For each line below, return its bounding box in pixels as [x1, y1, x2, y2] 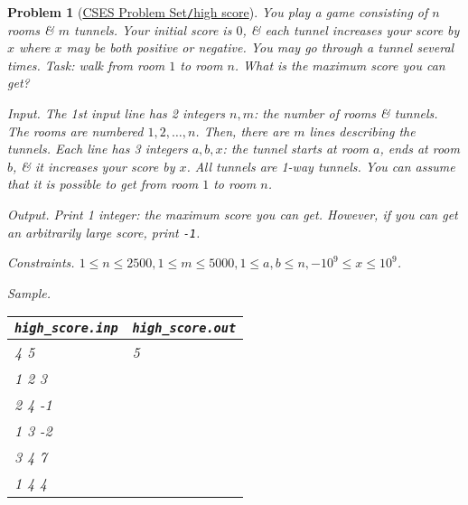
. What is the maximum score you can [234, 55, 445, 74]
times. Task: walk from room [7, 55, 165, 74]
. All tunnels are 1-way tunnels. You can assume [186, 156, 455, 175]
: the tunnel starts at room [222, 139, 369, 158]
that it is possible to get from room [7, 174, 199, 193]
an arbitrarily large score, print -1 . [7, 222, 201, 241]
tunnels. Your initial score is [74, 20, 232, 39]
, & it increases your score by [13, 156, 175, 175]
